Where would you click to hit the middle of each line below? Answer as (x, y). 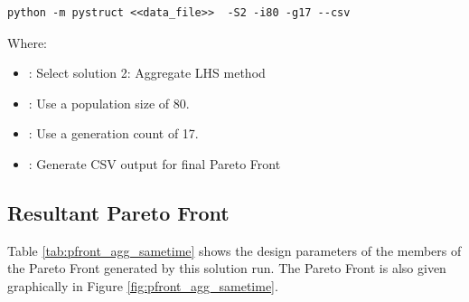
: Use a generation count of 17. (113, 133)
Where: (27, 42)
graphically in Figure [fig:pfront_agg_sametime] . (143, 285)
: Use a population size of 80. (109, 103)
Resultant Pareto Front (118, 212)
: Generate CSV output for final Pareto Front (155, 163)
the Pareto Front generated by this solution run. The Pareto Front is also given (227, 268)
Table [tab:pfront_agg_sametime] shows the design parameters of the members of (234, 250)
